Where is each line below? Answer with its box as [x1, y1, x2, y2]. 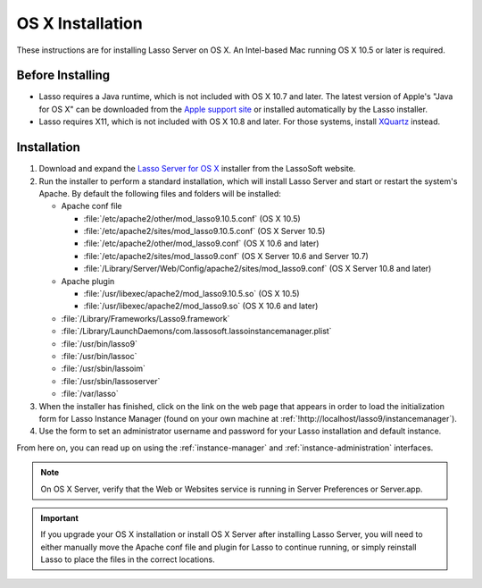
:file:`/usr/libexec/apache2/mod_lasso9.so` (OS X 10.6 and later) [83, 300, 319, 312]
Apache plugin [61, 275, 115, 286]
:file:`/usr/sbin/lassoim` [61, 363, 146, 374]
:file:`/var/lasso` [61, 389, 120, 399]
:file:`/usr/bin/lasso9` [61, 338, 138, 349]
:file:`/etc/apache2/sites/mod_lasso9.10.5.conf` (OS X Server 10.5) [83, 226, 326, 237]
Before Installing [16, 68, 111, 83]
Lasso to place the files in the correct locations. [40, 554, 215, 565]
